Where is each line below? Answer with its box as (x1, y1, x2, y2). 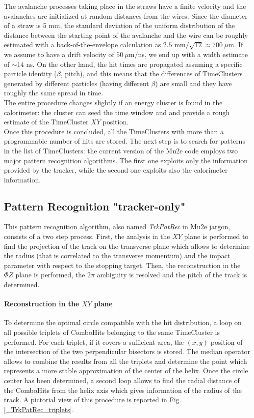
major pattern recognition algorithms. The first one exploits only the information (4, 155, 248, 165)
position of (210, 336, 243, 347)
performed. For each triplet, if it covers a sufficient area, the (4, 336, 184, 347)
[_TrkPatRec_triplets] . (4, 404, 74, 414)
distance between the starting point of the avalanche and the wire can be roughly (4, 30, 248, 40)
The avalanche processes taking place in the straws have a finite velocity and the (4, 1, 246, 11)
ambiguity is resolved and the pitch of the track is (97, 269, 247, 280)
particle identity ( (4, 68, 57, 79)
